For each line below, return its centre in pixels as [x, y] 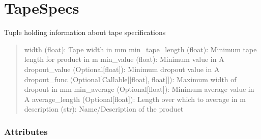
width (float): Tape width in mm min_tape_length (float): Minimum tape [140, 49]
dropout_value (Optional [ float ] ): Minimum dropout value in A [122, 69]
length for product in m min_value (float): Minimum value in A [124, 59]
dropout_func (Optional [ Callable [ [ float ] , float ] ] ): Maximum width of [130, 79]
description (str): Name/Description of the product [104, 109]
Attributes [26, 131]
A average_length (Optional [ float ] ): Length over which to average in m [135, 99]
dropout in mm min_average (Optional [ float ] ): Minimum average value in [139, 89]
